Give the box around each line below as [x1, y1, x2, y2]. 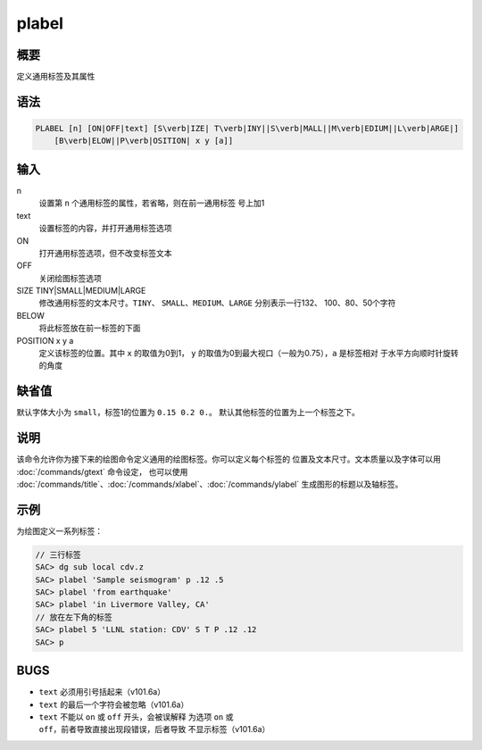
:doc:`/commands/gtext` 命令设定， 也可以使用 [16, 466, 188, 477]
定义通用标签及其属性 [16, 71, 96, 82]
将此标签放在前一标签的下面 [38, 322, 141, 334]
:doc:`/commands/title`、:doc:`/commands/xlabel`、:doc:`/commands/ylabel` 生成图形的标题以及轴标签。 [16, 479, 403, 490]
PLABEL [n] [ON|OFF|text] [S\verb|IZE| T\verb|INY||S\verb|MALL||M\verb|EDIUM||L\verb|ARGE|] [35, 123, 460, 134]
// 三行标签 [35, 549, 81, 560]
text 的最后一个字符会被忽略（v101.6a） [38, 699, 189, 710]
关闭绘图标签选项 [38, 272, 102, 283]
